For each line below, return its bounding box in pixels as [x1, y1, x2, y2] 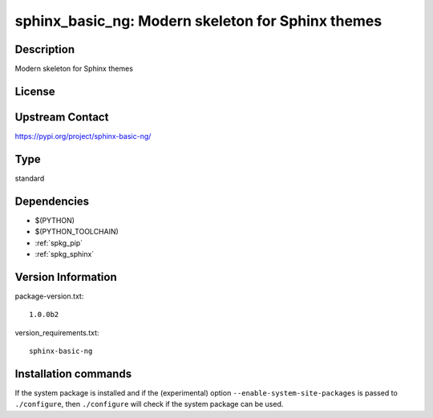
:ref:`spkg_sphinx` [34, 249, 95, 258]
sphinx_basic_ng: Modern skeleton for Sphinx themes [14, 12, 382, 30]
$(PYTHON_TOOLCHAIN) [34, 227, 119, 237]
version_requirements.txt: [14, 327, 99, 337]
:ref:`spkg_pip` [34, 237, 83, 248]
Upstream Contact [14, 110, 109, 124]
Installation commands [14, 367, 132, 380]
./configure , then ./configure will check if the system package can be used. [14, 400, 284, 409]
